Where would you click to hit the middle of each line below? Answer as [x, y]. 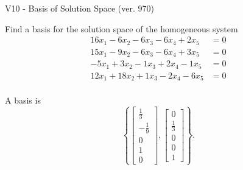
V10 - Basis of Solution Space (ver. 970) [79, 8]
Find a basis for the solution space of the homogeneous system [121, 28]
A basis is [23, 100]
